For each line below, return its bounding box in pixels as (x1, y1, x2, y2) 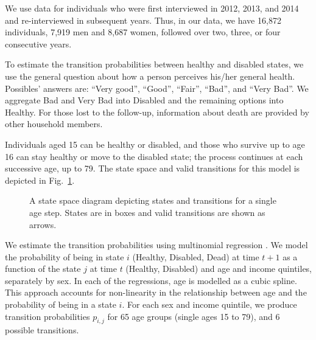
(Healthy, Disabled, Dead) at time (132, 250, 259, 263)
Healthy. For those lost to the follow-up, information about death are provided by (5, 105, 309, 118)
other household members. (5, 117, 103, 130)
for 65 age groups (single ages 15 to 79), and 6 (107, 310, 280, 322)
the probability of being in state (5, 250, 124, 263)
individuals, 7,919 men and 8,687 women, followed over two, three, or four (5, 26, 281, 38)
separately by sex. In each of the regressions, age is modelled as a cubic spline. (5, 274, 297, 286)
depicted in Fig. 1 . (5, 173, 75, 186)
